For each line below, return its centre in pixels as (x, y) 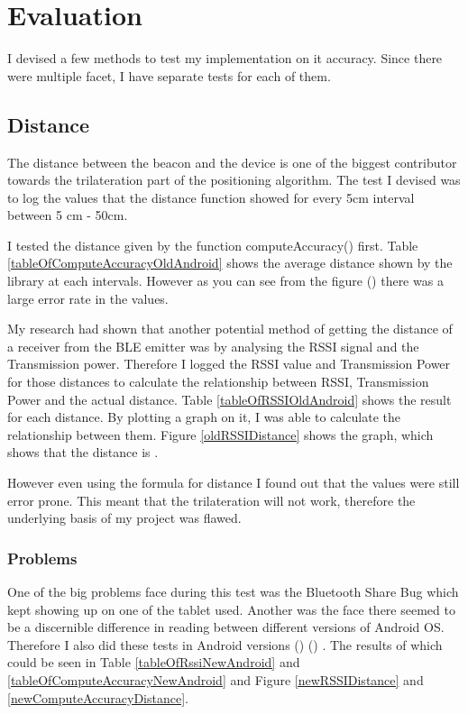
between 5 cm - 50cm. (68, 215)
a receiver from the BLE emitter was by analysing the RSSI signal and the (213, 346)
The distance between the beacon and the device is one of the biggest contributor (232, 162)
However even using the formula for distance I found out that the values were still (234, 483)
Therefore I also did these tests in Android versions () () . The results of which (225, 644)
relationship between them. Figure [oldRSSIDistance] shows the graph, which (220, 434)
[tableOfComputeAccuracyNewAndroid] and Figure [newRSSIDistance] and (216, 679)
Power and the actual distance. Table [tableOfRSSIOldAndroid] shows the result (229, 399)
